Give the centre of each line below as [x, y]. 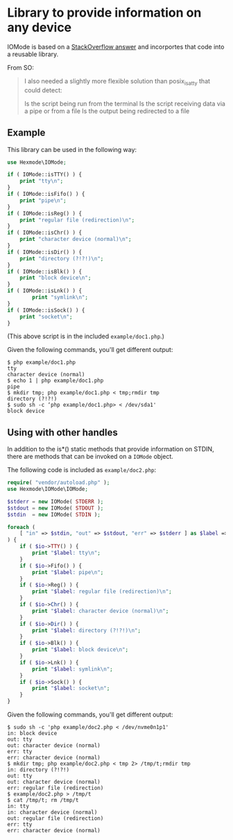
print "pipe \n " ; [43, 200]
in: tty [18, 807]
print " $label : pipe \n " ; [68, 572]
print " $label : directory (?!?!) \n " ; [86, 630]
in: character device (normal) [52, 813]
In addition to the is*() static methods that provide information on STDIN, [111, 449]
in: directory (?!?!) [38, 770]
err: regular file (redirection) [55, 788]
